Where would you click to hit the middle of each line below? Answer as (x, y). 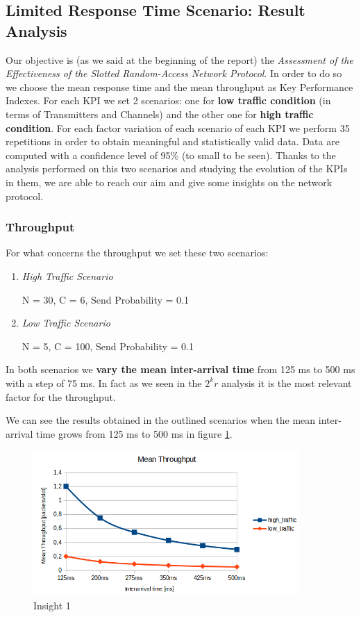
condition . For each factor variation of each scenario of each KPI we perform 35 (178, 127)
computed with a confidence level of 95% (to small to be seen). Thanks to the (171, 155)
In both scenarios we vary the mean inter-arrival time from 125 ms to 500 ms (180, 369)
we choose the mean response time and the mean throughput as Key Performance (179, 87)
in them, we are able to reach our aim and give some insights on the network (169, 182)
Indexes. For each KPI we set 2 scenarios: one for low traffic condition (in (168, 100)
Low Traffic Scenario (66, 323)
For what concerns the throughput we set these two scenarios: (137, 253)
